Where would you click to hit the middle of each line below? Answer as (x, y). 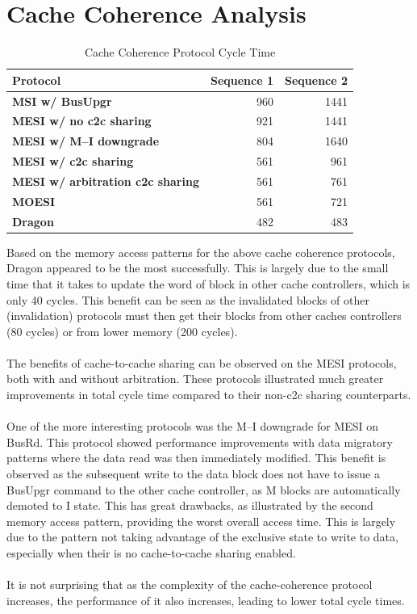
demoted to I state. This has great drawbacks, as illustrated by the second (190, 505)
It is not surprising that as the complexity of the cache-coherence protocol (190, 585)
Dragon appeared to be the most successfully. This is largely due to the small (198, 268)
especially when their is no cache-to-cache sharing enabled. (151, 553)
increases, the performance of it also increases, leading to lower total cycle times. (206, 600)
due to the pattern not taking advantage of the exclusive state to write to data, (202, 537)
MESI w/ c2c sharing (73, 161)
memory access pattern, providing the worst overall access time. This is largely (201, 521)
